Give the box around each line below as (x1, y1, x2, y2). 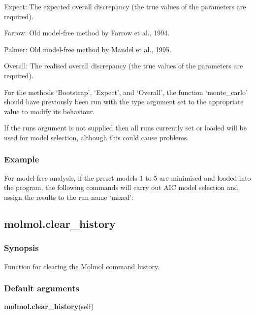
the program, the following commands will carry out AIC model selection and (4, 182, 238, 192)
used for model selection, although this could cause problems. (4, 132, 189, 142)
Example (4, 153, 39, 165)
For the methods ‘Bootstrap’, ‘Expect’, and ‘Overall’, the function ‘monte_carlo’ (4, 87, 248, 97)
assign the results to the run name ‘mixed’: (4, 191, 133, 202)
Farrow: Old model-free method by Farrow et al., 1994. (4, 28, 170, 38)
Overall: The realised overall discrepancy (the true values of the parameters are (4, 61, 243, 71)
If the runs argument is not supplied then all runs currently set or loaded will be (4, 123, 247, 133)
